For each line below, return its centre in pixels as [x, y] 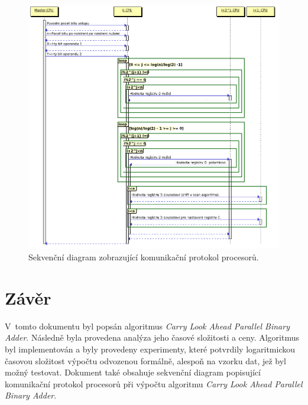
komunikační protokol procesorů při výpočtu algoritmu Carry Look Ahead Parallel [154, 383]
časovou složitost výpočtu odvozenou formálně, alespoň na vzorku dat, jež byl [146, 360]
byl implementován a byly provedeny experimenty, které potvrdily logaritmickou [150, 349]
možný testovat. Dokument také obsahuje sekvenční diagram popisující [133, 372]
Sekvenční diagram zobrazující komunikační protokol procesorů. [144, 257]
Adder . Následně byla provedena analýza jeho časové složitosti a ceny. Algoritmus [152, 337]
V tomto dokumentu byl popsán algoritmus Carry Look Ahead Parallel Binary [147, 326]
